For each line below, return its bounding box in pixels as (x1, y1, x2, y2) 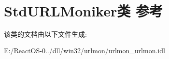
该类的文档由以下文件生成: (4, 29, 87, 39)
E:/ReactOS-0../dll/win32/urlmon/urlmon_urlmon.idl (4, 45, 165, 55)
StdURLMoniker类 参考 (4, 1, 163, 21)
